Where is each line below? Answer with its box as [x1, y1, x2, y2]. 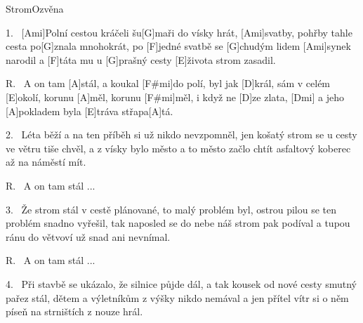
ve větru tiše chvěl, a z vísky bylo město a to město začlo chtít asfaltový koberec [6, 140, 351, 155]
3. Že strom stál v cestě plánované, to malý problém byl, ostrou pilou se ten [6, 202, 337, 216]
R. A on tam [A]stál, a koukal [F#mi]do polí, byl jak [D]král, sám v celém [6, 76, 331, 91]
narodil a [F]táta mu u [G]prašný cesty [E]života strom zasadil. [6, 52, 276, 67]
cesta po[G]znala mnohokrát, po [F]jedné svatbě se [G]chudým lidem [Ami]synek [6, 39, 351, 53]
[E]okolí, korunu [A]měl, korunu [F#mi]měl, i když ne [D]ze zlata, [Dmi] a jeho [6, 89, 344, 104]
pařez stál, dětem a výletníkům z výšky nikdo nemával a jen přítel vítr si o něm [6, 290, 349, 305]
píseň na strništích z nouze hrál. [6, 304, 143, 319]
